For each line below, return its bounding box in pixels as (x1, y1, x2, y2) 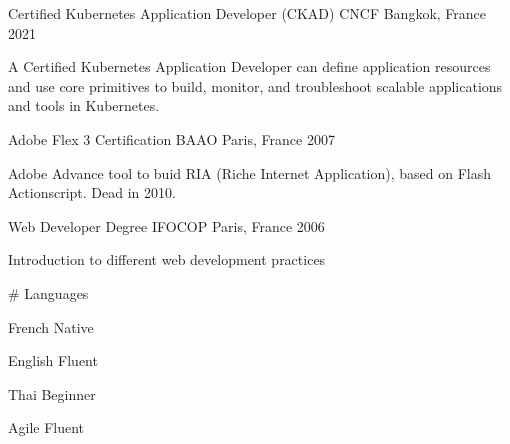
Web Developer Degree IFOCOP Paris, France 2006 (8, 215, 325, 236)
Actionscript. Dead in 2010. (8, 182, 176, 203)
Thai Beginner (8, 383, 96, 404)
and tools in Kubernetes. (8, 95, 160, 116)
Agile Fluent (8, 417, 85, 438)
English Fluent (8, 350, 98, 371)
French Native (8, 316, 94, 337)
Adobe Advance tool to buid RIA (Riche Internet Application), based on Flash (8, 162, 492, 183)
